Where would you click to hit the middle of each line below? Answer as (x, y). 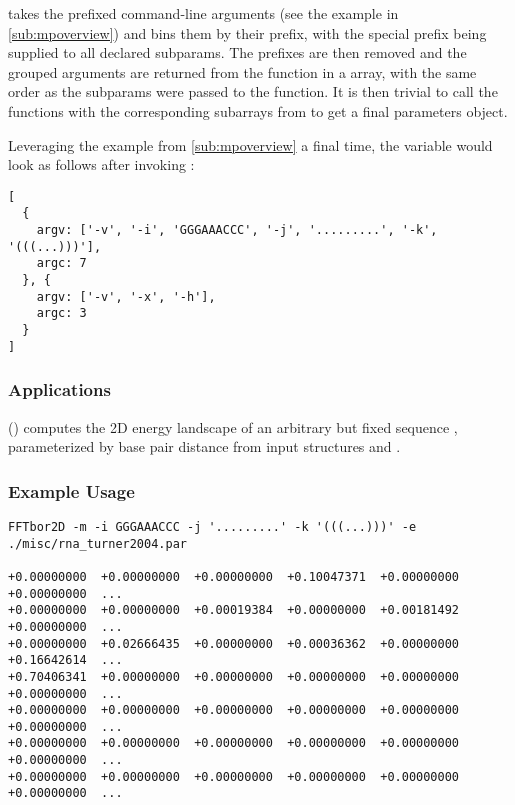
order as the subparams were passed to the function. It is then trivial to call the (253, 91)
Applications (59, 389)
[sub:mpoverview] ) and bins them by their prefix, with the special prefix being (247, 32)
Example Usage (71, 490)
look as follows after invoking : (101, 164)
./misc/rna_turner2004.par (97, 543)
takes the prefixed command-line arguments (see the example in (203, 13)
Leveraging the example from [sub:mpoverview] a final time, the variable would (250, 144)
